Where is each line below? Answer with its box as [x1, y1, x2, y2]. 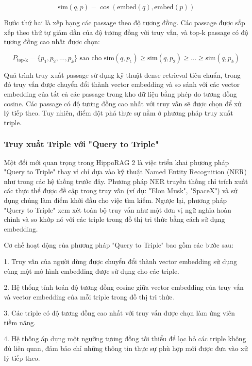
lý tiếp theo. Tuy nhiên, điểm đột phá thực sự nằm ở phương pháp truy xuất [4, 108, 233, 118]
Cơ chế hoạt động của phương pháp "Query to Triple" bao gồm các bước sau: [4, 240, 234, 250]
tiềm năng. [4, 317, 36, 327]
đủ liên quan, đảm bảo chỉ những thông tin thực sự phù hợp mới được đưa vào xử [4, 343, 248, 353]
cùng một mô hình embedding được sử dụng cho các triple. [4, 266, 180, 276]
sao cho [80, 54, 102, 62]
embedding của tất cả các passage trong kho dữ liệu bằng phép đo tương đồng [4, 88, 237, 99]
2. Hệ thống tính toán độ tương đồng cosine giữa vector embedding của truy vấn [4, 282, 244, 292]
